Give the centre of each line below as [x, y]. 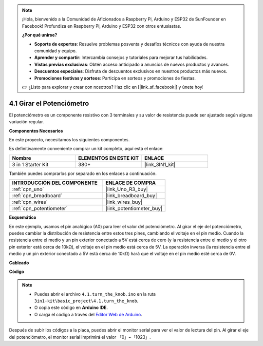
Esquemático [23, 217]
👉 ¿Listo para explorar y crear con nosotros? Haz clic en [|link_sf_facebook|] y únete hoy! [113, 87]
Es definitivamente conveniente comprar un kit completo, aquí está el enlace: [86, 149]
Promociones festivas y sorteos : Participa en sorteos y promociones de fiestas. [115, 78]
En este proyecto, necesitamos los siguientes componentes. [69, 139]
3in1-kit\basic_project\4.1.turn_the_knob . [86, 301]
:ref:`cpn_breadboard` [37, 196]
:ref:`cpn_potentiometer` [40, 209]
